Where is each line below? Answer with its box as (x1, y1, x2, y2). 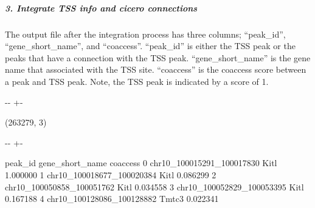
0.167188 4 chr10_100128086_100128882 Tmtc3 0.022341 (5, 192, 219, 205)
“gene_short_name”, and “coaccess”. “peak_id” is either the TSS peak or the (5, 39, 296, 52)
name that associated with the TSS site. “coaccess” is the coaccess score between (5, 63, 306, 76)
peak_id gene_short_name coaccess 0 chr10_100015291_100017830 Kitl (5, 156, 277, 169)
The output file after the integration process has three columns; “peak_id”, (5, 27, 286, 40)
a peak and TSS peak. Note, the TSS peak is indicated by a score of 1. (5, 75, 269, 87)
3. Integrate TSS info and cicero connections (5, 1, 198, 14)
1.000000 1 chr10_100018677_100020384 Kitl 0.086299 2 (5, 168, 216, 181)
